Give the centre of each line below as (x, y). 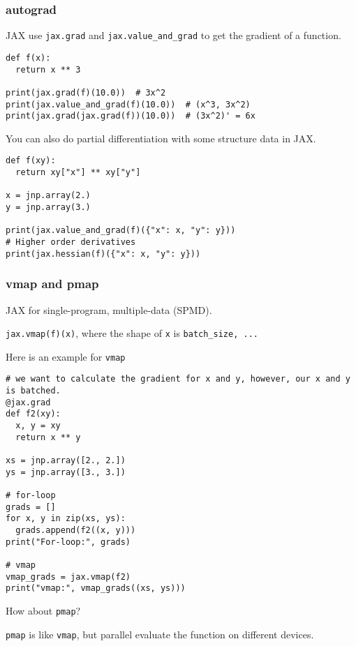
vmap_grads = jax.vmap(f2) (68, 577)
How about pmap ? (43, 610)
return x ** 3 (48, 69)
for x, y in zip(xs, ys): (66, 519)
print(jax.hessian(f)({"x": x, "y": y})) (103, 254)
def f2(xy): (33, 414)
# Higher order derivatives (71, 242)
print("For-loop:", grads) (68, 542)
